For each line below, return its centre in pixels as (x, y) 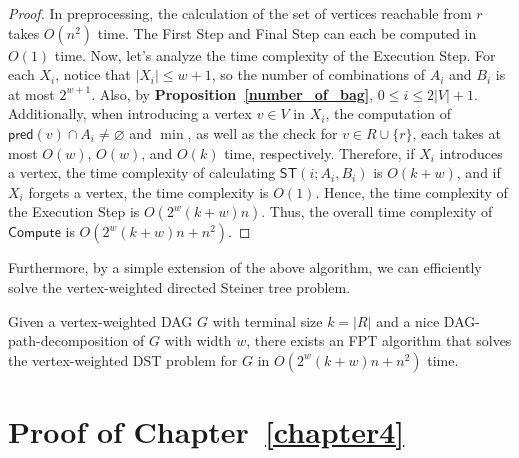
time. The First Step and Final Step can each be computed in (287, 32)
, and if (478, 172)
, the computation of (388, 113)
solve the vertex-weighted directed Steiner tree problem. (179, 286)
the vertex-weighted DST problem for (123, 359)
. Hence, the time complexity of (411, 191)
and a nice (408, 320)
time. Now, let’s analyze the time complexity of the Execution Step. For (275, 54)
